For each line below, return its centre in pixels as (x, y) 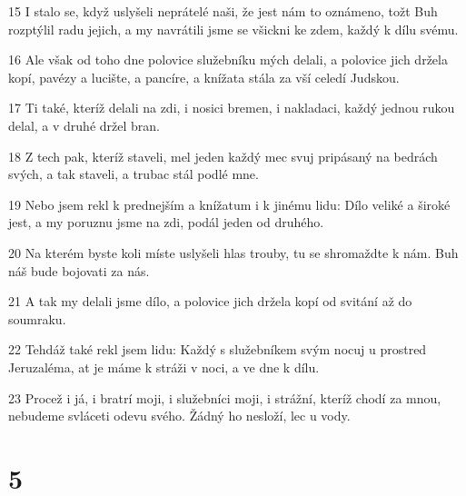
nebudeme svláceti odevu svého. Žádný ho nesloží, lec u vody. (179, 416)
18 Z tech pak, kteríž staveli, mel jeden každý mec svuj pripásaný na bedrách (223, 156)
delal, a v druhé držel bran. (84, 125)
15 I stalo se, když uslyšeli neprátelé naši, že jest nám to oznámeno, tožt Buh (223, 11)
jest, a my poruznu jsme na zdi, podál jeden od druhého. (166, 222)
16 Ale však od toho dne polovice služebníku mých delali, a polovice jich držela (228, 60)
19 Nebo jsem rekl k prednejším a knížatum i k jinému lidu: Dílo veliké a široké (229, 204)
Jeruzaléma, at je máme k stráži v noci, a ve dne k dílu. (164, 367)
